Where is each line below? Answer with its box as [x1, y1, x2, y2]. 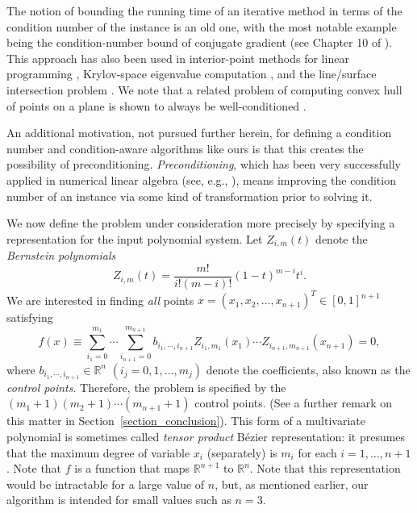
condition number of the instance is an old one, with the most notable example [6, 18, 397, 35]
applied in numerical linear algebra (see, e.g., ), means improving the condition [6, 171, 396, 188]
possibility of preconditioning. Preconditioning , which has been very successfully [6, 156, 401, 173]
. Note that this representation [249, 460, 401, 477]
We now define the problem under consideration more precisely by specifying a [6, 215, 395, 231]
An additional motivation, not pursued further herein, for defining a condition [6, 124, 392, 141]
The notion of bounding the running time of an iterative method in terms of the [6, 2, 402, 19]
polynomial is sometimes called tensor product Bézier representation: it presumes [6, 428, 406, 445]
